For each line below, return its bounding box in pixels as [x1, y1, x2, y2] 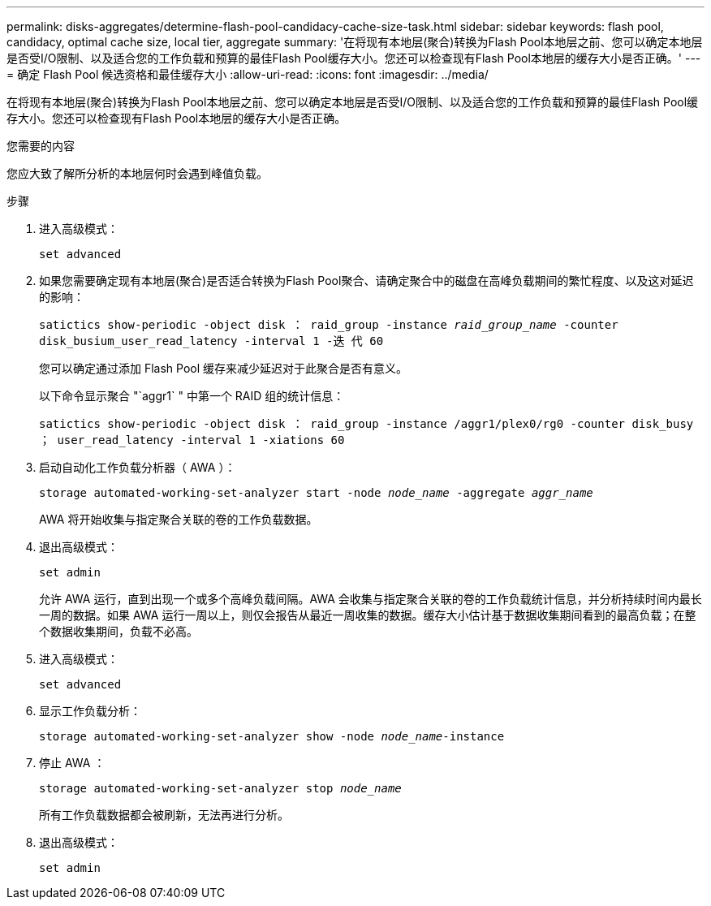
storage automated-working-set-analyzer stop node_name [39, 782, 402, 795]
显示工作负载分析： [39, 704, 141, 718]
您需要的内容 [6, 139, 75, 153]
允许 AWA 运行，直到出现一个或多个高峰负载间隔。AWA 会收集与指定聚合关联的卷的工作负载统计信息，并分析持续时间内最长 [39, 592, 702, 606]
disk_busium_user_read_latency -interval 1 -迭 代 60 [39, 334, 384, 347]
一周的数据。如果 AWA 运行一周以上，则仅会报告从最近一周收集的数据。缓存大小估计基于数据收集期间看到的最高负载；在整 [39, 608, 696, 622]
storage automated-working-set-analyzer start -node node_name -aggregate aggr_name [39, 486, 593, 499]
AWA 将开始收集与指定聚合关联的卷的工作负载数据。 [39, 512, 318, 526]
